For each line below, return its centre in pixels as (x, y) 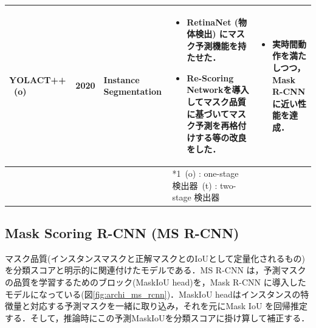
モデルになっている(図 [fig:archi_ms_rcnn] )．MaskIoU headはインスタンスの (153, 294)
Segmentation (133, 91)
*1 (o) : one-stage (205, 173)
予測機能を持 (221, 45)
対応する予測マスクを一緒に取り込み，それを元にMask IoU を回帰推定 (169, 306)
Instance (122, 79)
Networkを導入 (218, 90)
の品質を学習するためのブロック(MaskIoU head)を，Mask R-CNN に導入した (156, 282)
